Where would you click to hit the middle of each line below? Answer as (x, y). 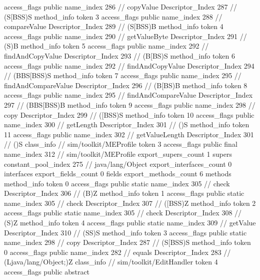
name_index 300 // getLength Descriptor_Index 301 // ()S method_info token (127, 124)
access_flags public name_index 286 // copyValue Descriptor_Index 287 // (121, 7)
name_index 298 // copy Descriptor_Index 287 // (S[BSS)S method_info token (127, 242)
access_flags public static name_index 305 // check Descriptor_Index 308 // (123, 213)
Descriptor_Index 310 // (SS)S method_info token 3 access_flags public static (125, 232)
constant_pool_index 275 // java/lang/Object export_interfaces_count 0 (118, 164)
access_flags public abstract (47, 272)
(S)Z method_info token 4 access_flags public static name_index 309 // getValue (130, 223)
